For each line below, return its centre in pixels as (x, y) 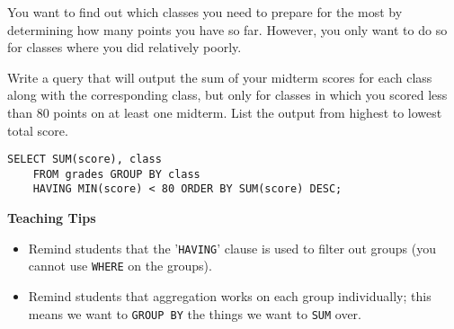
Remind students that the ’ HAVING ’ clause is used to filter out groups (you (232, 248)
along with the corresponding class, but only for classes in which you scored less (227, 95)
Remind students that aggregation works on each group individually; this (230, 296)
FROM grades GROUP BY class (116, 174)
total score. (38, 130)
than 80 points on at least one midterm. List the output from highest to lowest (225, 112)
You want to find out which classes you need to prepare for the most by (205, 12)
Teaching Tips (52, 218)
